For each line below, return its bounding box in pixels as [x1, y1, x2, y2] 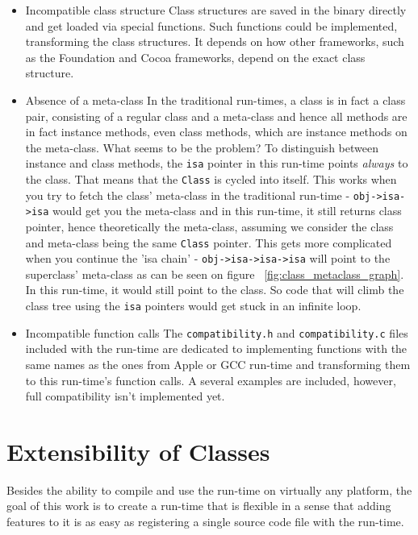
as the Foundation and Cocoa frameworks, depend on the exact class [25, 48, 366, 65]
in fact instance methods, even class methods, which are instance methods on [25, 123, 408, 140]
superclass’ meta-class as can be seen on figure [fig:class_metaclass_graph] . [25, 265, 404, 282]
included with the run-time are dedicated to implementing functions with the [25, 340, 408, 357]
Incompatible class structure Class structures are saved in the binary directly [25, 2, 407, 18]
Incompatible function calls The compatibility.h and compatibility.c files [25, 324, 408, 341]
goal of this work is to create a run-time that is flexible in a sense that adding [6, 497, 391, 514]
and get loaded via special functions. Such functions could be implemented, [25, 17, 398, 34]
